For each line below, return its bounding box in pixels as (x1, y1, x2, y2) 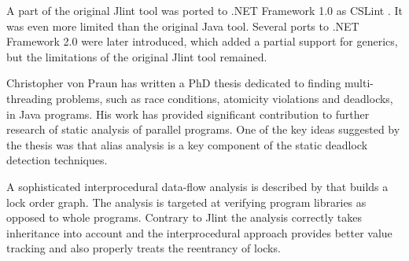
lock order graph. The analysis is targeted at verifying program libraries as (6, 193, 367, 210)
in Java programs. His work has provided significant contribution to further (6, 105, 370, 122)
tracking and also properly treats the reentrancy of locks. (6, 240, 281, 256)
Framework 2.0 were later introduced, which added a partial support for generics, (6, 33, 398, 50)
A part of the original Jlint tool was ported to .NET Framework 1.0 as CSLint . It (6, 2, 403, 18)
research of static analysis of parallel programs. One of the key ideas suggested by (6, 121, 400, 138)
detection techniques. (6, 152, 108, 168)
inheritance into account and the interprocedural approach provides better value (6, 224, 392, 241)
